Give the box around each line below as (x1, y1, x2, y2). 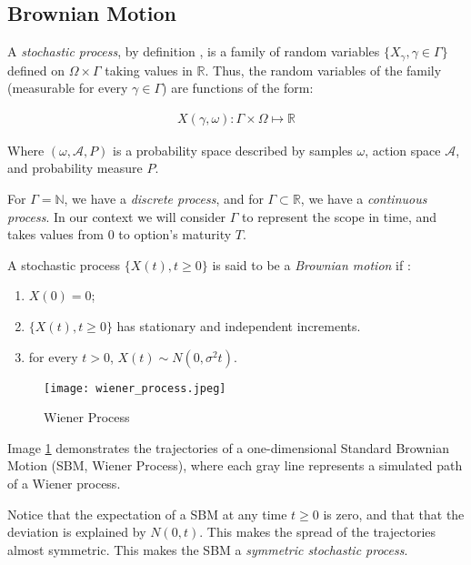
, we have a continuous (300, 189, 427, 208)
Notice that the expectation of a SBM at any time (7, 504, 287, 523)
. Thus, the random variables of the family (205, 60, 442, 79)
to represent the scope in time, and (242, 207, 437, 226)
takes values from (7, 225, 104, 244)
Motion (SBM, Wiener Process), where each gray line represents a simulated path (7, 456, 463, 475)
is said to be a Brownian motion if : (212, 255, 411, 274)
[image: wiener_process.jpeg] (44, 381, 226, 395)
